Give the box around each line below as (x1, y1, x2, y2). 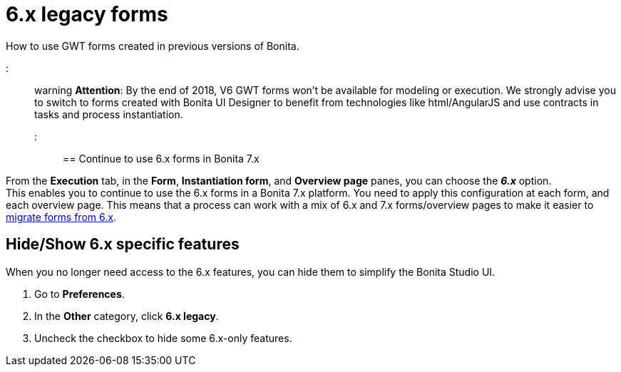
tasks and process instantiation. (34, 108, 183, 120)
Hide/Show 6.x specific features (6, 235, 240, 254)
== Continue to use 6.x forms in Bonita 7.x (63, 152, 260, 165)
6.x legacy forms (6, 2, 168, 26)
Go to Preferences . (34, 287, 125, 300)
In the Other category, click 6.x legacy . (34, 309, 219, 322)
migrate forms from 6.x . (6, 210, 116, 223)
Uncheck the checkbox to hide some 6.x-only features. (34, 331, 292, 344)
